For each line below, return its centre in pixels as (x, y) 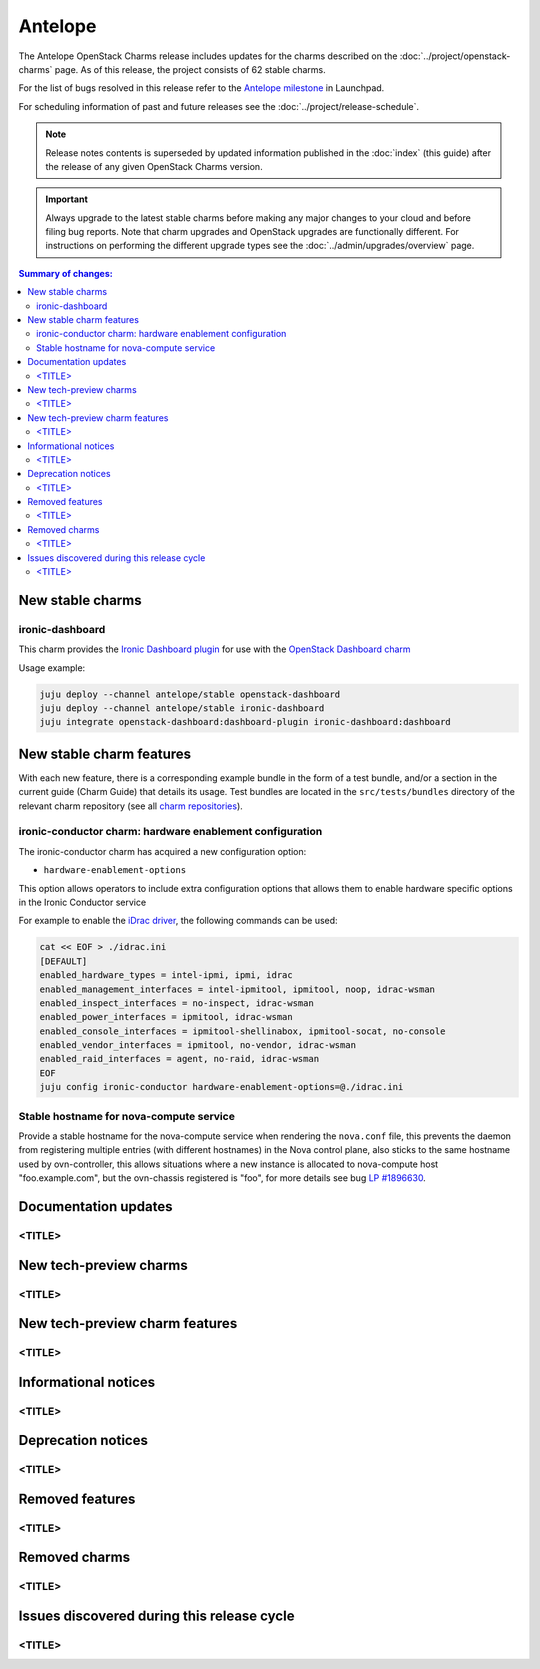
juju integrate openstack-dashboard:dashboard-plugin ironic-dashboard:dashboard (245, 722)
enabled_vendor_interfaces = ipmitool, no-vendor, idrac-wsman (198, 1045)
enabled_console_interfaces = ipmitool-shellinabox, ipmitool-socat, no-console (242, 1031)
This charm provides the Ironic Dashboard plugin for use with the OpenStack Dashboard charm (214, 649)
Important (67, 199)
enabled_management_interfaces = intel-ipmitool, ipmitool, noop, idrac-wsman (237, 989)
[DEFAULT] (63, 961)
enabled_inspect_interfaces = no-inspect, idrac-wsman (176, 1003)
